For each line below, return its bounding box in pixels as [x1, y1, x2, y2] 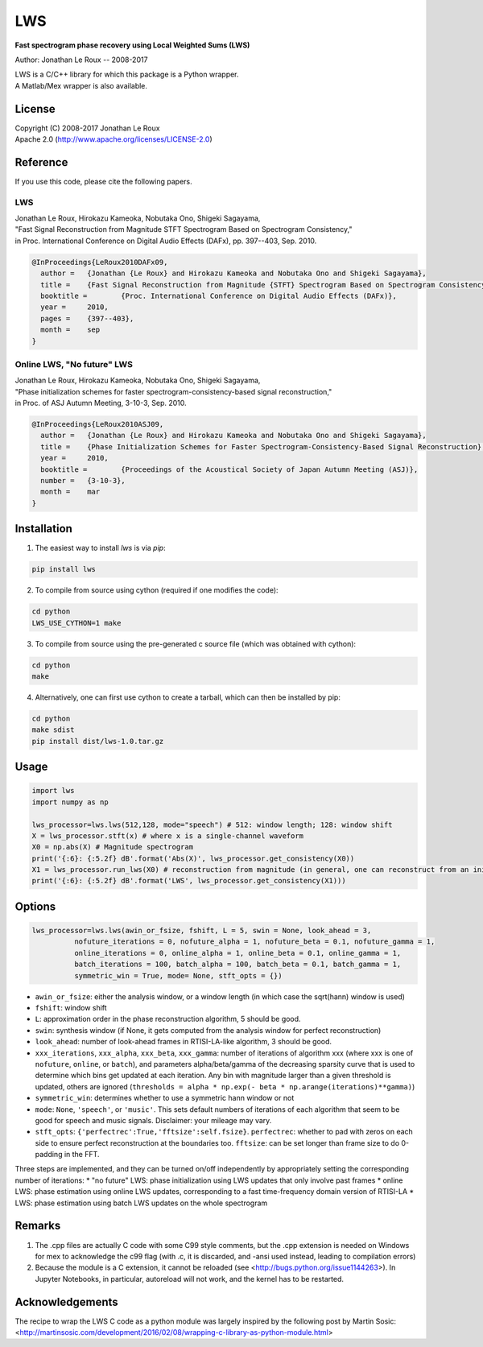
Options [14, 899, 56, 913]
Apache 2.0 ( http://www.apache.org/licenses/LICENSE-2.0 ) [14, 134, 213, 144]
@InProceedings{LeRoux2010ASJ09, [31, 419, 164, 429]
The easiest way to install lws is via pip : [35, 543, 166, 553]
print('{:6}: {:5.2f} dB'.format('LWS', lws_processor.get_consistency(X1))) [31, 876, 346, 886]
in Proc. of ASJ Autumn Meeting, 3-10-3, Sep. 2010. [14, 399, 187, 408]
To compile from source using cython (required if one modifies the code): [35, 585, 279, 595]
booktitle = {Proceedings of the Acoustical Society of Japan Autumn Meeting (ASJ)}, [40, 465, 419, 474]
